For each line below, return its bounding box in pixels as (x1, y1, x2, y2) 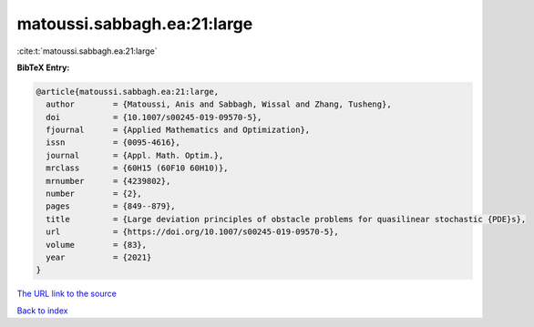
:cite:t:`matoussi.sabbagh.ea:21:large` (16, 46, 158, 56)
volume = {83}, (46, 240, 148, 250)
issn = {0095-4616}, (46, 138, 181, 148)
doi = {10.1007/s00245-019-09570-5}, (46, 112, 262, 122)
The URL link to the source (16, 288, 118, 300)
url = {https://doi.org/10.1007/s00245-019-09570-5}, (46, 227, 339, 237)
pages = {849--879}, (46, 201, 177, 211)
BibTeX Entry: (16, 62, 70, 73)
